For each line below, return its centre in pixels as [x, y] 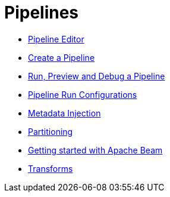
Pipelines [42, 13]
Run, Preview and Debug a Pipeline [97, 76]
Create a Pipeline [62, 57]
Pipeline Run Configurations [83, 94]
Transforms [51, 168]
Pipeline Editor [56, 39]
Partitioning [51, 131]
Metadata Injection [64, 113]
